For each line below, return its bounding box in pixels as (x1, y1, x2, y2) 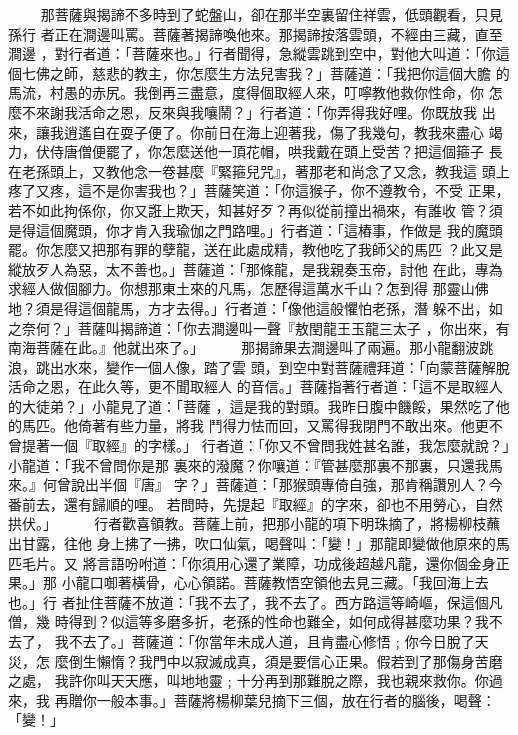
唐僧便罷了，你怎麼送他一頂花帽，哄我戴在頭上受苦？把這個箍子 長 (63, 141, 503, 162)
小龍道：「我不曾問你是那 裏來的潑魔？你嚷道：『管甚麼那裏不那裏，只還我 (8, 454, 489, 475)
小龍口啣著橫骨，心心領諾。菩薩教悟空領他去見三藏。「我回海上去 (61, 572, 489, 593)
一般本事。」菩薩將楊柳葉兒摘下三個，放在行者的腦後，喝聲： (96, 689, 496, 710)
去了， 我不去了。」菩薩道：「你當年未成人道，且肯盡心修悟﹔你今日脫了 (8, 631, 475, 651)
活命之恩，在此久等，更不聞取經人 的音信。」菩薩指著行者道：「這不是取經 (8, 376, 489, 397)
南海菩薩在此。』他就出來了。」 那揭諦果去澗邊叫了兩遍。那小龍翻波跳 (8, 337, 494, 358)
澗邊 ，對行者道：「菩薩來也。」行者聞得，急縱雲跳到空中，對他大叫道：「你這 (8, 43, 510, 64)
